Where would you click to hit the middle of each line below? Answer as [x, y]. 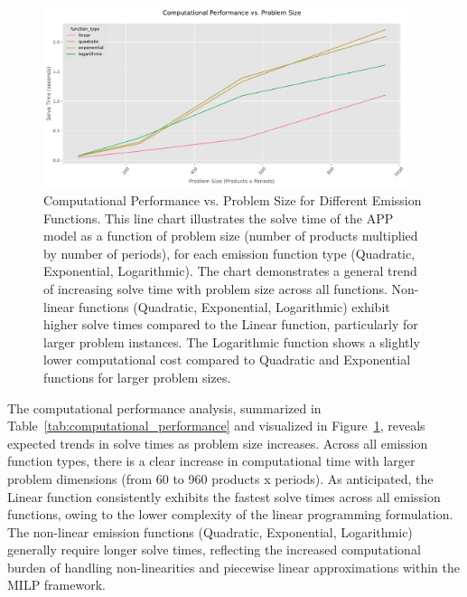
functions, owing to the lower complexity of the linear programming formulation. [230, 514]
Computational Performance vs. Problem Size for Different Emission [233, 200]
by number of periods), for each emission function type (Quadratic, [229, 253]
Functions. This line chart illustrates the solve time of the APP [219, 218]
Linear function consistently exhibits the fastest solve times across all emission [224, 496]
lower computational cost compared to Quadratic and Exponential [227, 360]
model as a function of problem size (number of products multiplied [231, 236]
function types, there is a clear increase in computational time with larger [211, 461]
